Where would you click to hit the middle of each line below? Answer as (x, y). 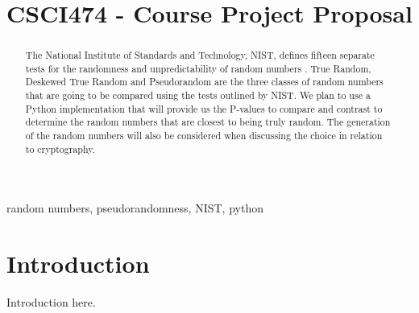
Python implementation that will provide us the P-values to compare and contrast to (204, 108)
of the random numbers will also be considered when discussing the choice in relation (204, 136)
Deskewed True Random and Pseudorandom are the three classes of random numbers (204, 82)
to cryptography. (60, 148)
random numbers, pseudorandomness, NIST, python (135, 208)
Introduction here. (51, 302)
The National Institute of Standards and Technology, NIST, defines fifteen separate (200, 55)
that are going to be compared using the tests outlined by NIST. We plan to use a (198, 95)
